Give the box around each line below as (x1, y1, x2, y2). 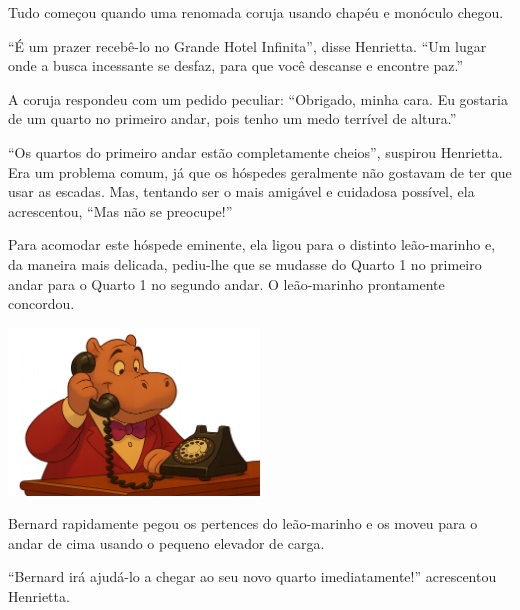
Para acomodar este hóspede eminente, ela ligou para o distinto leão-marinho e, (8, 234, 496, 255)
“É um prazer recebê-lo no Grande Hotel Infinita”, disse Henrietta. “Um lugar (8, 35, 487, 56)
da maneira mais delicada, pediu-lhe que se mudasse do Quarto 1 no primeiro (8, 253, 482, 274)
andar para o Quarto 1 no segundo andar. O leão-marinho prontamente (8, 273, 445, 294)
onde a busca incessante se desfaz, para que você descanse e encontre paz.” (8, 55, 464, 76)
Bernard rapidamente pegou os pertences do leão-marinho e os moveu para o (8, 513, 478, 534)
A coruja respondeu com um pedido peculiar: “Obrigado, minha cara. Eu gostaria (8, 88, 508, 109)
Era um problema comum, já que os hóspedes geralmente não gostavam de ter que (8, 161, 512, 182)
